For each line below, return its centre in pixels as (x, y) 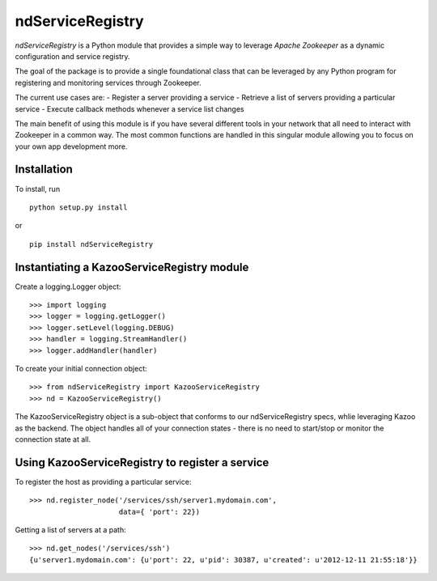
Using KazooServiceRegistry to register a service (142, 462)
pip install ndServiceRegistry (91, 244)
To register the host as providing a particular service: (103, 481)
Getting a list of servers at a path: (70, 530)
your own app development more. (71, 146)
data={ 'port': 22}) (159, 511)
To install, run (38, 189)
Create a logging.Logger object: (68, 286)
